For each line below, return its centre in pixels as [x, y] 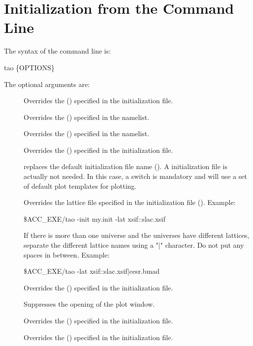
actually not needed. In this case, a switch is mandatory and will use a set [135, 176]
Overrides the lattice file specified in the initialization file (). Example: [130, 202]
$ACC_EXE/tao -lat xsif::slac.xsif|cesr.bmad [92, 271]
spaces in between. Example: [67, 254]
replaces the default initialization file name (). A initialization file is [126, 166]
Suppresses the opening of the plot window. [89, 304]
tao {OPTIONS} [29, 67]
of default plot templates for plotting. [80, 186]
